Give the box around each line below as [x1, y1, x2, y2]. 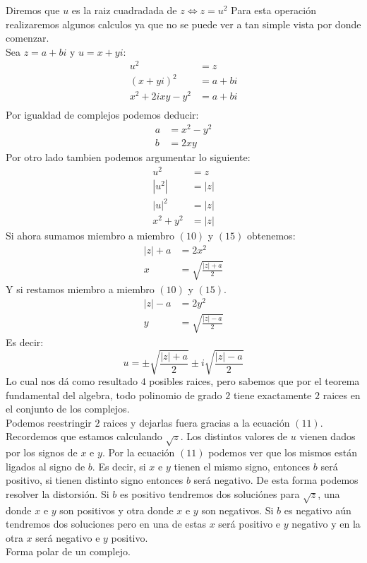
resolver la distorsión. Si [6, 486, 109, 501]
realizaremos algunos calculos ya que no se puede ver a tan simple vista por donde [6, 16, 361, 31]
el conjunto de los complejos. [6, 401, 130, 416]
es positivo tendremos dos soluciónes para [119, 486, 300, 501]
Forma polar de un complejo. [6, 544, 131, 559]
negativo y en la [291, 516, 361, 531]
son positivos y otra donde [59, 502, 174, 517]
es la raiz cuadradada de [71, 3, 177, 17]
